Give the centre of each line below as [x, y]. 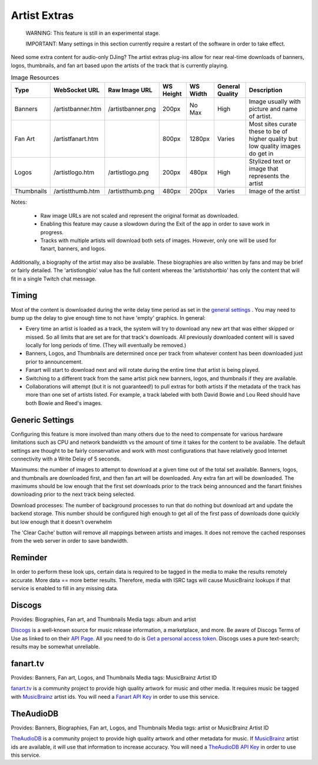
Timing [24, 295]
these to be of [268, 132]
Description [266, 90]
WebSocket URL [77, 90]
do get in [261, 153]
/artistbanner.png [132, 109]
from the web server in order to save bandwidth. [70, 541]
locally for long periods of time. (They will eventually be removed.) [106, 345]
